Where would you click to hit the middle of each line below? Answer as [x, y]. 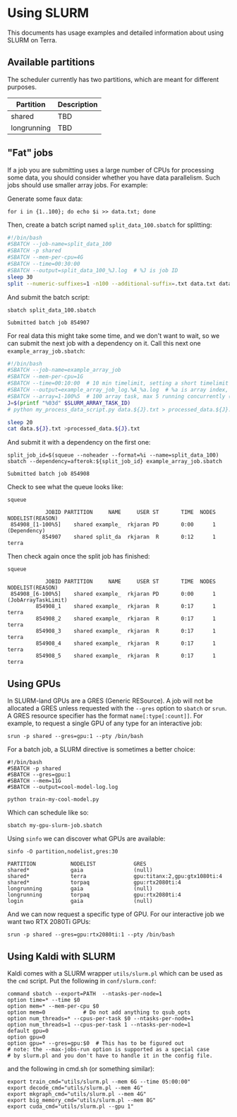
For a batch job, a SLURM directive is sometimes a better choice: [102, 749]
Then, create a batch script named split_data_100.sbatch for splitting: [110, 225]
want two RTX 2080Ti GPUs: [49, 922]
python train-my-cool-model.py [53, 800]
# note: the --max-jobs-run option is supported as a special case [109, 1049]
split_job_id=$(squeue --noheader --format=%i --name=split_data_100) [113, 455]
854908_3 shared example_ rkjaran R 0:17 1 [126, 631]
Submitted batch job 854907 [49, 322]
